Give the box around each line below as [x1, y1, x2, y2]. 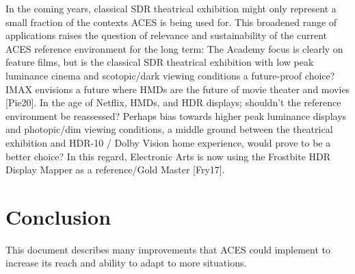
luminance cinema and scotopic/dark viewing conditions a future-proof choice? [5, 68, 335, 82]
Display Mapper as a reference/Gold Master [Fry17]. [5, 162, 225, 177]
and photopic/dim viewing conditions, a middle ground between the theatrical [5, 122, 333, 136]
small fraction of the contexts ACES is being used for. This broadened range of [5, 14, 337, 29]
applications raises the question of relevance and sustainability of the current [5, 28, 328, 42]
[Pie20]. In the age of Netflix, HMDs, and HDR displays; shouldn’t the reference [5, 95, 341, 110]
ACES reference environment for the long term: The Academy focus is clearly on [5, 41, 343, 55]
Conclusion [5, 202, 111, 230]
